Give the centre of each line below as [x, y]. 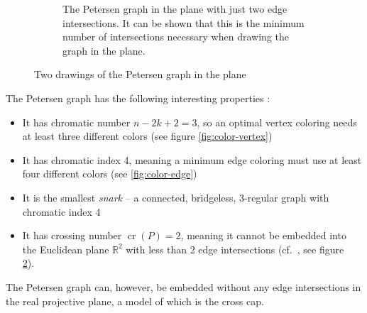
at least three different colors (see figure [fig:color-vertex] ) [147, 136]
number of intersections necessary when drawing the [176, 37]
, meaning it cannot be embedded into [263, 235]
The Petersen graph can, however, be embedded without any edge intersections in [183, 286]
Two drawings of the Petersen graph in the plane [140, 74]
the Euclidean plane [66, 249]
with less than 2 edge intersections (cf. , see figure [235, 249]
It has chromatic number [76, 122]
